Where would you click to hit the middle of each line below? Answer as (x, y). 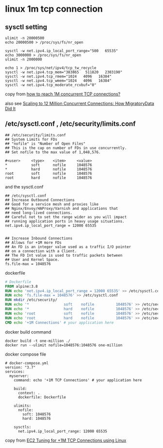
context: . (29, 393)
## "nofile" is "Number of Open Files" (45, 144)
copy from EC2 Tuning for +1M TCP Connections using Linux (66, 440)
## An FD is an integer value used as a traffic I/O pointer (68, 247)
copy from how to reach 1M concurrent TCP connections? (63, 94)
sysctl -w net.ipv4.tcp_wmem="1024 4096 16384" (58, 81)
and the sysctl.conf (24, 187)
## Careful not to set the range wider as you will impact (66, 217)
